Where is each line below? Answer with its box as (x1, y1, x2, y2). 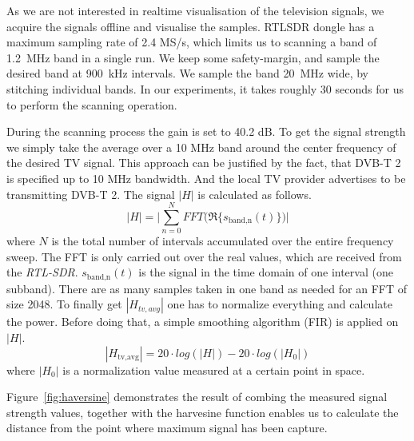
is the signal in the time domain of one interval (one (138, 264, 393, 280)
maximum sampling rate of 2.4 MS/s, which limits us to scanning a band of (6, 34, 377, 50)
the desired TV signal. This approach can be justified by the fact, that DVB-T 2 (6, 154, 401, 171)
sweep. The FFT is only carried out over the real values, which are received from (6, 248, 402, 264)
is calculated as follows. (197, 185, 312, 202)
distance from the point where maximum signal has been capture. (6, 419, 328, 436)
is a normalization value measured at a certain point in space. (62, 361, 365, 378)
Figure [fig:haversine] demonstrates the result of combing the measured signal (6, 388, 388, 405)
